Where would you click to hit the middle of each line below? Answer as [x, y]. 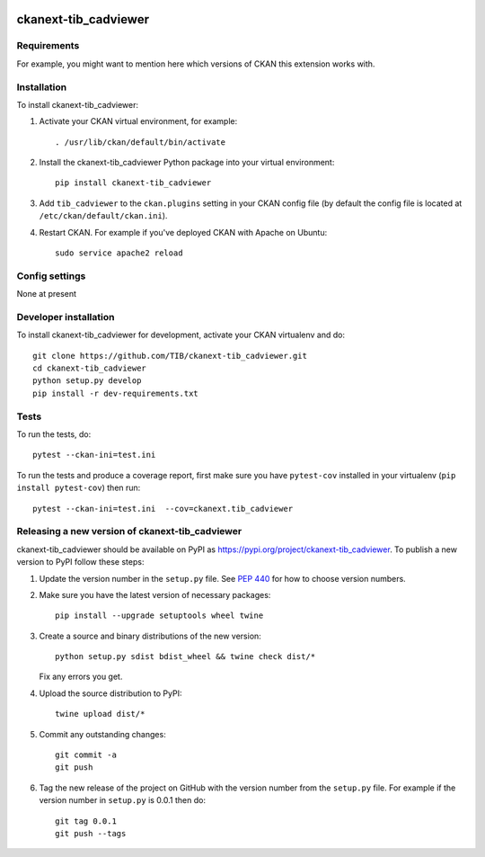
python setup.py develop [87, 381]
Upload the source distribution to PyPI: [110, 693]
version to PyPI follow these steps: [80, 562]
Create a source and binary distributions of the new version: [150, 636]
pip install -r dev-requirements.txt [116, 393]
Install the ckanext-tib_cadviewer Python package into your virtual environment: [187, 163]
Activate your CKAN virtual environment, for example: [138, 121]
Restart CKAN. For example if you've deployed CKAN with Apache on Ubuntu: [183, 232]
